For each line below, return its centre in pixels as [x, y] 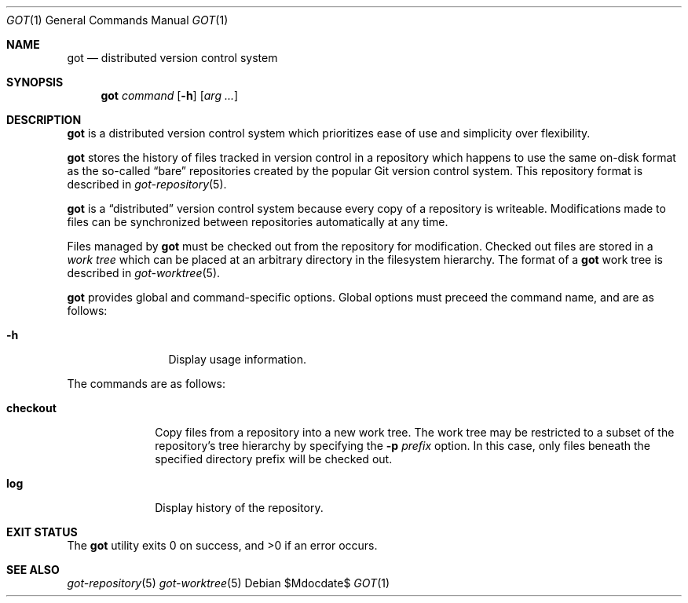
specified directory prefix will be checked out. [274, 459]
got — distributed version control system [172, 58]
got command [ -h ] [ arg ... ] [170, 95]
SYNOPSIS [35, 82]
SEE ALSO [33, 570]
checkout [31, 408]
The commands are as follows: [146, 384]
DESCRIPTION [44, 120]
